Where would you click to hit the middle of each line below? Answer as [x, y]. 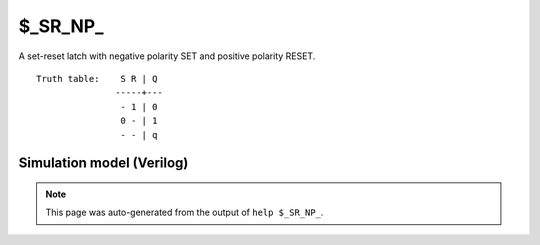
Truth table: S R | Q [97, 78]
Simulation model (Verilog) [103, 163]
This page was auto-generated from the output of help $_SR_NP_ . [184, 212]
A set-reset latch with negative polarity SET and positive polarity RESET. [167, 56]
